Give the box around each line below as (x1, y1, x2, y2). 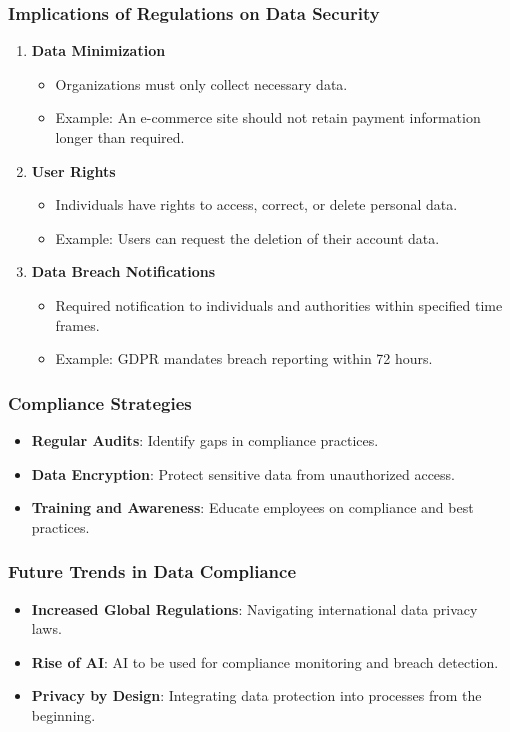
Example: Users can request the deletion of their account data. (55, 227, 440, 248)
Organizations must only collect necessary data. (55, 73, 348, 94)
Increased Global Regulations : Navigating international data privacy (31, 598, 478, 619)
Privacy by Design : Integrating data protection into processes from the (31, 685, 482, 706)
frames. (55, 314, 100, 335)
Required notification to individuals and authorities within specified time (55, 294, 503, 315)
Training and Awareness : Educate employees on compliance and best (31, 497, 474, 518)
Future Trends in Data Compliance (8, 559, 297, 584)
